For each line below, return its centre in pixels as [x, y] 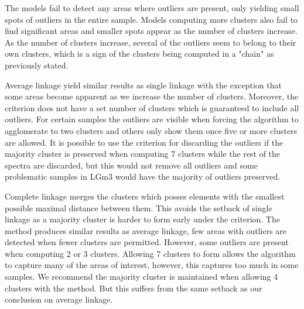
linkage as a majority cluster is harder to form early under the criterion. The [142, 219]
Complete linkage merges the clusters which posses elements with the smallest [145, 196]
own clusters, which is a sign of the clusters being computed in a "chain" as [139, 54]
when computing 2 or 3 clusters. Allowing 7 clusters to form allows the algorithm [150, 253]
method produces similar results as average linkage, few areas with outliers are [146, 230]
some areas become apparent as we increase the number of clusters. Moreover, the [152, 96]
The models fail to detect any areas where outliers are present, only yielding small [152, 8]
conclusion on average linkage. [59, 299]
